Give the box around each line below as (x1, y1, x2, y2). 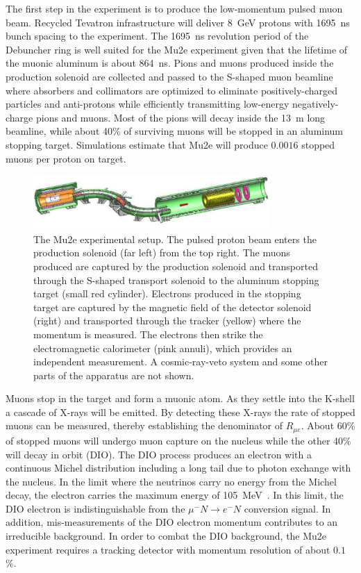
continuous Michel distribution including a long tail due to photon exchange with (6, 460, 351, 475)
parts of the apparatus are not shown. (33, 367, 194, 382)
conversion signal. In (244, 501, 331, 515)
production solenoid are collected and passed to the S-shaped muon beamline (6, 69, 333, 83)
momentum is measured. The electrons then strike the (33, 326, 263, 341)
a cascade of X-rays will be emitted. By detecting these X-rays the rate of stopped (6, 404, 355, 419)
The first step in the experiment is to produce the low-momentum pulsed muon (6, 1, 343, 15)
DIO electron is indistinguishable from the (6, 501, 185, 515)
